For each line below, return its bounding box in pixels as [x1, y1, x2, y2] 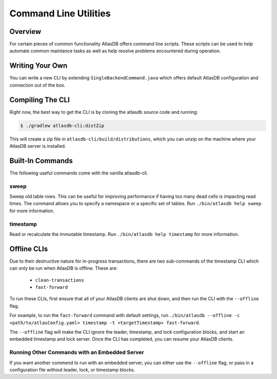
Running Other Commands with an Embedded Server [9, 349, 145, 356]
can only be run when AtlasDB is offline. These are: [9, 265, 118, 271]
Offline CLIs [9, 244, 48, 253]
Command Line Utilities [9, 8, 111, 19]
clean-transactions [35, 277, 84, 283]
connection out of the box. [9, 82, 66, 88]
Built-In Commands [9, 156, 73, 165]
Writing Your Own [9, 62, 68, 70]
